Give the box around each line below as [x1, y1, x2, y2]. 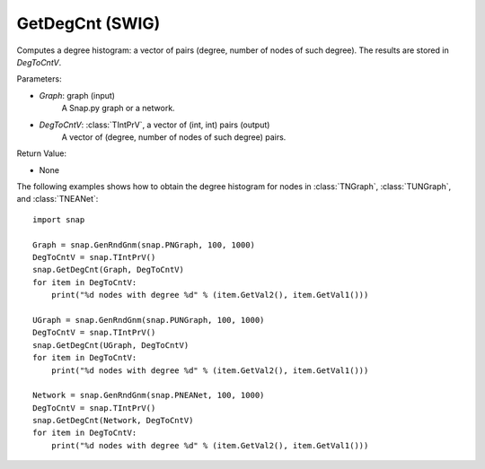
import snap [32, 214, 85, 224]
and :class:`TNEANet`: [16, 194, 99, 204]
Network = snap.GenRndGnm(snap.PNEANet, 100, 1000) [32, 390, 265, 401]
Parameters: [16, 74, 62, 84]
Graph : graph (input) [39, 90, 116, 100]
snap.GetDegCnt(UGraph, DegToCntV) [32, 340, 190, 350]
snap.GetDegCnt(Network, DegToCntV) [32, 415, 194, 426]
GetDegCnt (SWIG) [16, 13, 161, 33]
